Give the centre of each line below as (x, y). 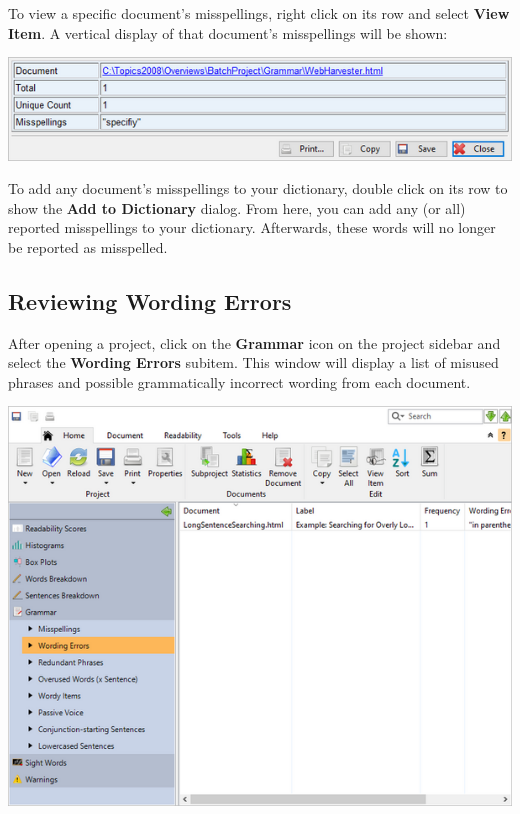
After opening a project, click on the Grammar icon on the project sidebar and (254, 342)
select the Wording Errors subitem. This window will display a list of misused (253, 362)
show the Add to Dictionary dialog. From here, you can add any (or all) (237, 207)
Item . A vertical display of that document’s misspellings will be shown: (228, 32)
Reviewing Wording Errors (150, 300)
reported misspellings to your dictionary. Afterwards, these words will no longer (252, 227)
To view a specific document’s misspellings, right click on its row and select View (259, 13)
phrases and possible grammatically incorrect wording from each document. (239, 381)
